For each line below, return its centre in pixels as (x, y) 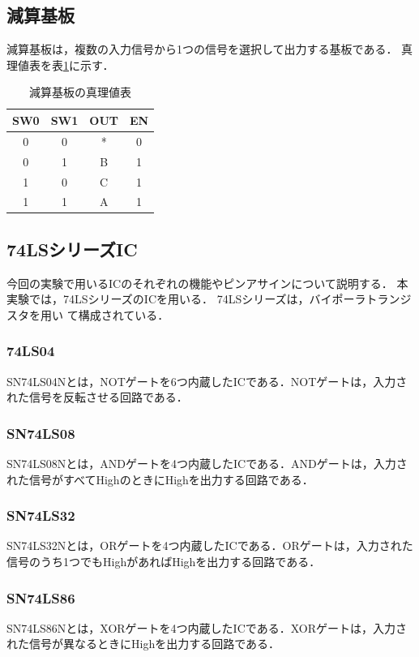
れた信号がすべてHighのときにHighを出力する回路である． (160, 479)
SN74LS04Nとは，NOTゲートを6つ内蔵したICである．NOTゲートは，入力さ (207, 381)
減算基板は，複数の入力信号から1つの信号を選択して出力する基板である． (202, 49)
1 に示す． (89, 64)
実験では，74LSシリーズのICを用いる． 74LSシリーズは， (158, 299)
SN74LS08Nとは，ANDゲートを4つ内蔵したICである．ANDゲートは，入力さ (207, 464)
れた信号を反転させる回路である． (97, 397)
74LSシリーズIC (72, 249)
